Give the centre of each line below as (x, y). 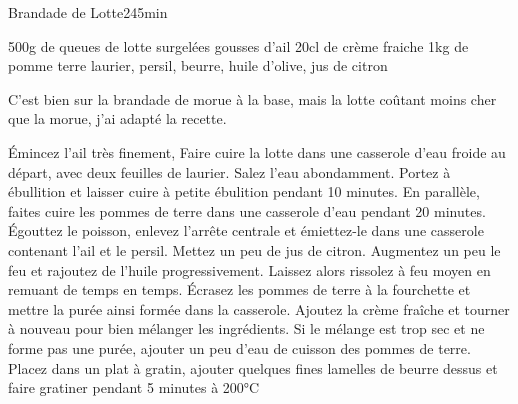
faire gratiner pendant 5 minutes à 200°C (134, 387)
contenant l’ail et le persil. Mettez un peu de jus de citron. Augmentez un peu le (254, 249)
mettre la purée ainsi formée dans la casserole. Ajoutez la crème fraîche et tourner (259, 308)
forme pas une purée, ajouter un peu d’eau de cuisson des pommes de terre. (239, 347)
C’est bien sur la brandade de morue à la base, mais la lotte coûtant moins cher (252, 98)
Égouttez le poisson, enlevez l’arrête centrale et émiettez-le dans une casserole (246, 230)
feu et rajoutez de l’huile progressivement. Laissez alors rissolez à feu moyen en (249, 269)
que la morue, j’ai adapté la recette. (117, 118)
